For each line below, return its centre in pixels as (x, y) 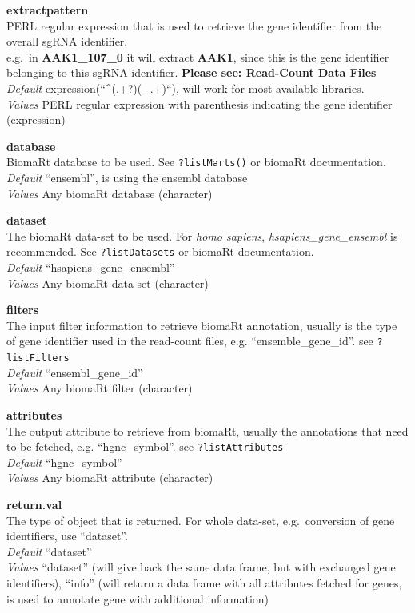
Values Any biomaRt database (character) (110, 193)
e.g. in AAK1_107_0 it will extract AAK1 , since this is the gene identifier (198, 56)
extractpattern (48, 10)
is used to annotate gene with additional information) (138, 598)
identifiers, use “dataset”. (67, 536)
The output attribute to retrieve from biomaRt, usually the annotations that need (207, 430)
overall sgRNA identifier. (67, 41)
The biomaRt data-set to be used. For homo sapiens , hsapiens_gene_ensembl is (202, 235)
